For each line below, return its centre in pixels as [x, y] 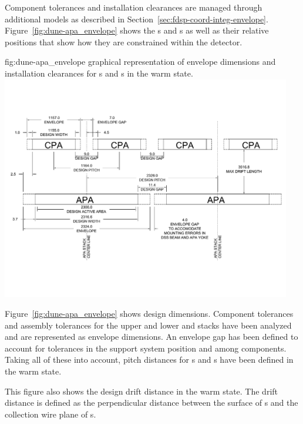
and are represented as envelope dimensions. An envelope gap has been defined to [151, 337]
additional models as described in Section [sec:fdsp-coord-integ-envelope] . [137, 19]
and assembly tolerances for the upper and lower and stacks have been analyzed [148, 325]
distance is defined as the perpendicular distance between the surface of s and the [151, 403]
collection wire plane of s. [51, 414]
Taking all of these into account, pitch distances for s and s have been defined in [149, 360]
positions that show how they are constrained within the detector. [124, 42]
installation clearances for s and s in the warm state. [99, 73]
